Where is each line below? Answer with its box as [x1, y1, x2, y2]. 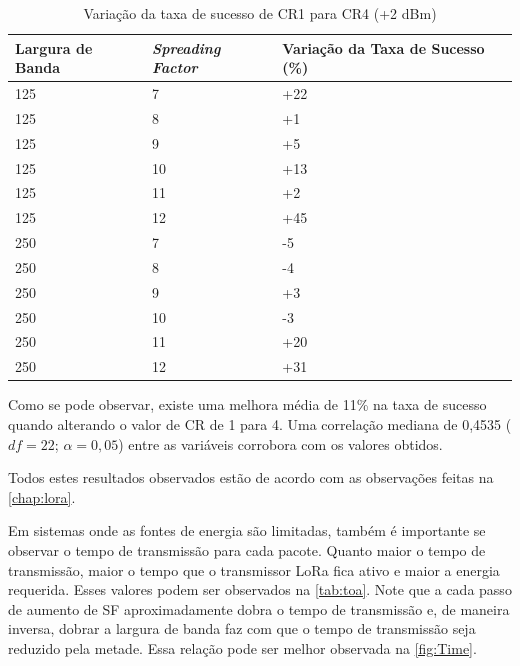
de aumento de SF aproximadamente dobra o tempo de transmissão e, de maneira [8, 598, 510, 619]
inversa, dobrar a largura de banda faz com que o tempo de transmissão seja [8, 618, 476, 639]
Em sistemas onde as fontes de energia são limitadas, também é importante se [8, 520, 486, 541]
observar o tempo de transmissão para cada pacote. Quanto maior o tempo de [8, 539, 486, 560]
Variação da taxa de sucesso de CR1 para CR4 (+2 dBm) [83, 3, 437, 23]
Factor [152, 57, 198, 78]
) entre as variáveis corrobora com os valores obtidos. [118, 433, 443, 454]
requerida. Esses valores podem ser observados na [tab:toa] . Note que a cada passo [8, 579, 512, 600]
